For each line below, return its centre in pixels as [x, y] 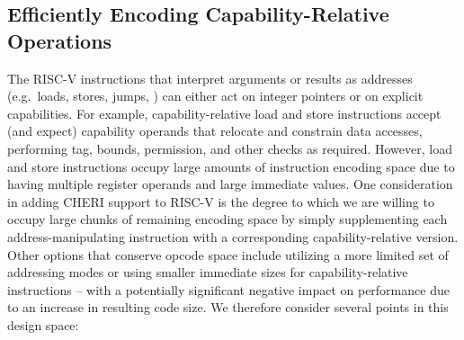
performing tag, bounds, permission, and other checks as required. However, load [230, 148]
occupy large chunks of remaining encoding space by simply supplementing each [228, 219]
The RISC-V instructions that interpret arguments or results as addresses [210, 78]
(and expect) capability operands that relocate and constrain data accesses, [215, 131]
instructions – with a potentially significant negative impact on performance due [228, 289]
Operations [60, 40]
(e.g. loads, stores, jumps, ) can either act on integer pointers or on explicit [215, 96]
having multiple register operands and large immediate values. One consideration [230, 184]
